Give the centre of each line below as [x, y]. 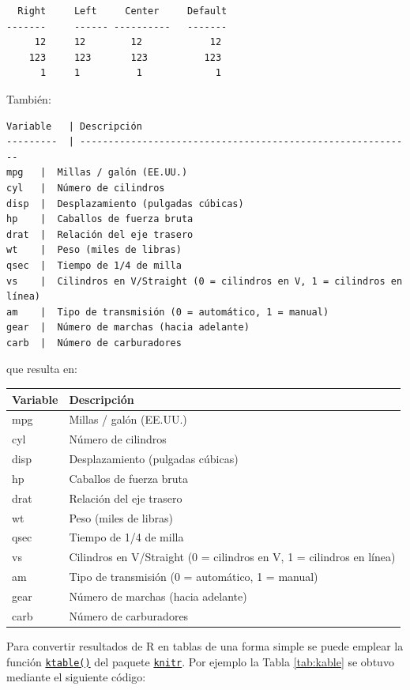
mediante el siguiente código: [76, 677]
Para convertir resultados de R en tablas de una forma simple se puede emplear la [205, 645]
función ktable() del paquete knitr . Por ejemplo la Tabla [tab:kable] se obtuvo [200, 661]
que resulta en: [42, 369]
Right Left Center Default [122, 11]
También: [29, 98]
